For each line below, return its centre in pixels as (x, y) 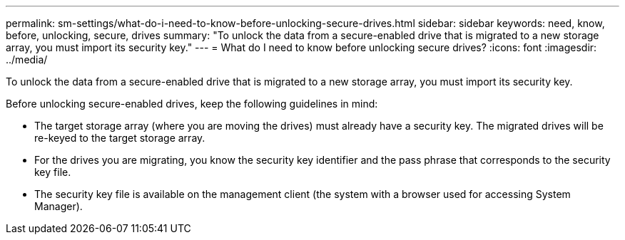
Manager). (59, 206)
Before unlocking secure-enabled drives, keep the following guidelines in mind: (192, 104)
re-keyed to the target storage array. (120, 138)
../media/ (27, 59)
